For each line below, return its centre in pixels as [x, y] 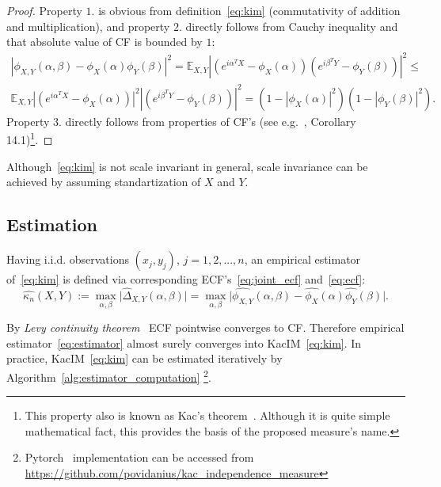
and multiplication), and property [88, 26]
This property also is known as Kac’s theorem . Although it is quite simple [207, 415]
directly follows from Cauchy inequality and [292, 26]
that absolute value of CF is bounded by [105, 42]
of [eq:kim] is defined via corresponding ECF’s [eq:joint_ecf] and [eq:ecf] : [186, 279]
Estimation [52, 224]
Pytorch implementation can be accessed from [139, 457]
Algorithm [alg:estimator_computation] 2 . [109, 375]
